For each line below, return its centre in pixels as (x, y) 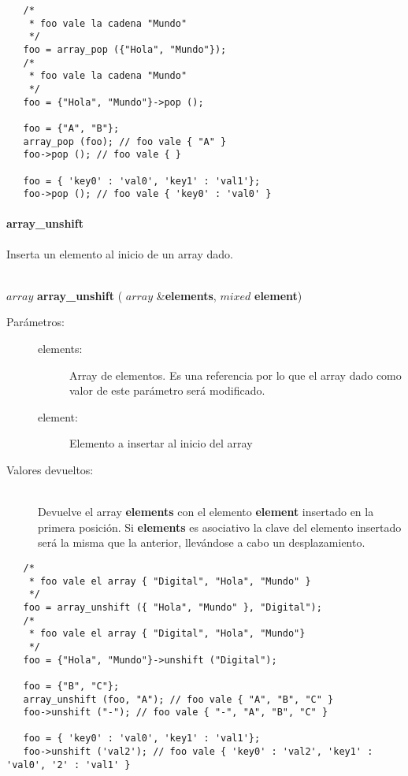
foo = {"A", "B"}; (71, 128)
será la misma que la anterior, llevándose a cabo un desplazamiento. (202, 542)
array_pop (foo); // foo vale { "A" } (125, 141)
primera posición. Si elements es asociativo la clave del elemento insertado (220, 527)
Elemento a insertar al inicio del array (161, 443)
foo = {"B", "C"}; (71, 686)
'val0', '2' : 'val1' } (69, 765)
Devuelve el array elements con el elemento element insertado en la (206, 512)
